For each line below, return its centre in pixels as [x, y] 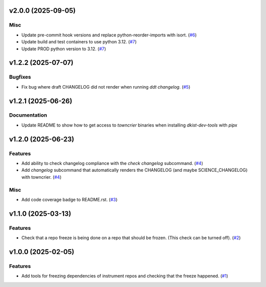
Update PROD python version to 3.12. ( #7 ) [64, 49]
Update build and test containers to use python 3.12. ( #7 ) [79, 42]
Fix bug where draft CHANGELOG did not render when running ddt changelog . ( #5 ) [106, 87]
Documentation [28, 115]
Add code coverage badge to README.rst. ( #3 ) [69, 199]
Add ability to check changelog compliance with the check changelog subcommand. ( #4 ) [112, 163]
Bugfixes [20, 77]
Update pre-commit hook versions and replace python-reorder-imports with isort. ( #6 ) [109, 35]
